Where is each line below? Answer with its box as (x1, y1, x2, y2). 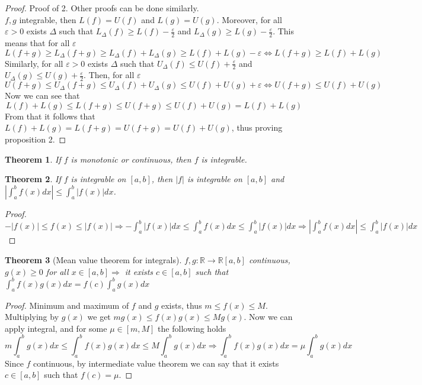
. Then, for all (84, 69, 135, 81)
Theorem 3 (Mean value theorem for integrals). (5, 254, 182, 266)
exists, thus (161, 299, 202, 311)
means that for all (5, 37, 70, 49)
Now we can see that (5, 89, 80, 102)
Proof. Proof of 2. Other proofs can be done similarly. (5, 2, 199, 14)
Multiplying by (5, 310, 59, 323)
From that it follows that (5, 109, 95, 122)
